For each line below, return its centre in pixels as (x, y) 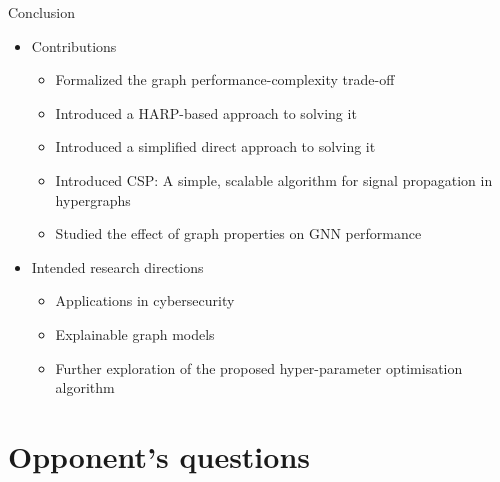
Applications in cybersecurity (145, 300)
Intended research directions (117, 266)
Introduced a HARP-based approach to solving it (206, 112)
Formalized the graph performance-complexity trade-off (225, 79)
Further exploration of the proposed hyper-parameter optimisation (259, 367)
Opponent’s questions (159, 455)
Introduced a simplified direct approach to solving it (215, 146)
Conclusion (41, 12)
